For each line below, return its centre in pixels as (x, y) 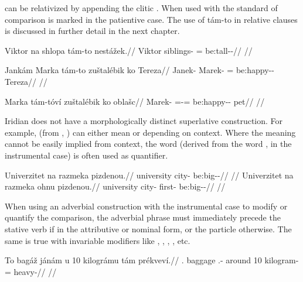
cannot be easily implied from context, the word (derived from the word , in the (148, 144)
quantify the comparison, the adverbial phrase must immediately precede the (143, 217)
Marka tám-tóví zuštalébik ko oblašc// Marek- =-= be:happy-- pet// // (135, 101)
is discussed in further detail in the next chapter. (92, 31)
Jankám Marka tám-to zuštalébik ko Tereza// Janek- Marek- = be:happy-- (139, 70)
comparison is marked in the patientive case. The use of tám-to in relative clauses (151, 19)
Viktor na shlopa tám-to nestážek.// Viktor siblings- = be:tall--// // (129, 50)
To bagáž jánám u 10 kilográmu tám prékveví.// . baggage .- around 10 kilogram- (152, 260)
